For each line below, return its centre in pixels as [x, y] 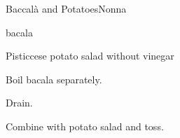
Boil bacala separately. [54, 79]
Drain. [19, 103]
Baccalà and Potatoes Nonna [66, 8]
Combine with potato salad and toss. [85, 126]
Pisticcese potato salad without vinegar [90, 56]
